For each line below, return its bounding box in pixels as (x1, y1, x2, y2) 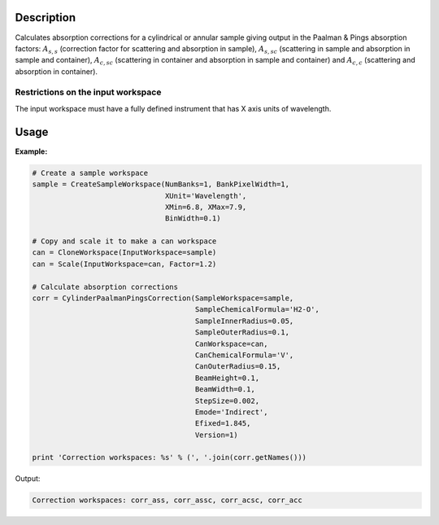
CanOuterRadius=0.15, (194, 362, 281, 371)
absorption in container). (15, 66, 98, 77)
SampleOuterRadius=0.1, (194, 328, 290, 337)
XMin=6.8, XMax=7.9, (164, 202, 247, 212)
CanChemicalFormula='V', (194, 350, 294, 360)
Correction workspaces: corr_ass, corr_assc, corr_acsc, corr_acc (32, 496, 302, 505)
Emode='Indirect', (194, 407, 268, 417)
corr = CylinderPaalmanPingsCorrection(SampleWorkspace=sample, (32, 294, 294, 303)
